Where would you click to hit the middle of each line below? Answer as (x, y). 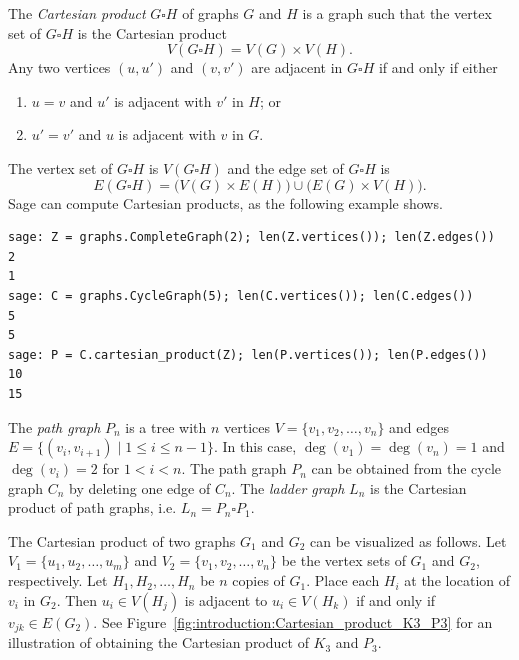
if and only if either (438, 67)
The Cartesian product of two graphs (122, 540)
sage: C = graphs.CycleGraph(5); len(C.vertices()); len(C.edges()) (241, 295)
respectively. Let (58, 580)
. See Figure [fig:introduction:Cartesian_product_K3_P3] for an (293, 621)
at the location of (457, 580)
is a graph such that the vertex (397, 13)
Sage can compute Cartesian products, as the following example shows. (225, 202)
